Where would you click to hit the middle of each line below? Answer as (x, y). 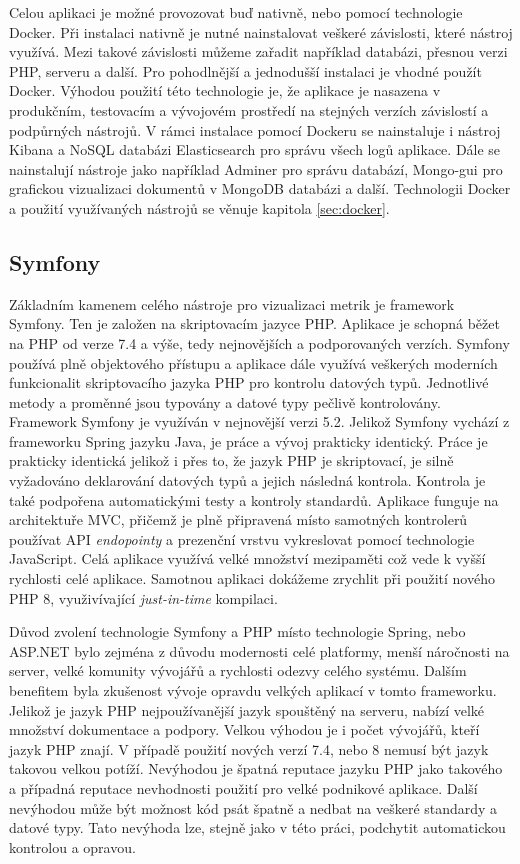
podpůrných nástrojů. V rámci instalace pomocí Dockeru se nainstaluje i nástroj (255, 129)
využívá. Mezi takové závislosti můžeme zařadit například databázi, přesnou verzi (258, 51)
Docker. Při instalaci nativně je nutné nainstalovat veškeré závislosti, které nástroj (261, 31)
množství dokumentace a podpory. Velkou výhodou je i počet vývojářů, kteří (244, 729)
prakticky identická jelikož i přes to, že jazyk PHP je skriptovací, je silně (231, 460)
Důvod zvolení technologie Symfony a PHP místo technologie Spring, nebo (237, 631)
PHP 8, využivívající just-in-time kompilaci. (143, 597)
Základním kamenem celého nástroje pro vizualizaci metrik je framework (232, 303)
